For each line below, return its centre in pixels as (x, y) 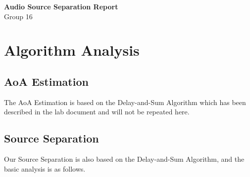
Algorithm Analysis (72, 50)
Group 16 (18, 16)
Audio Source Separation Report (61, 6)
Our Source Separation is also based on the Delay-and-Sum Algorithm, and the (124, 159)
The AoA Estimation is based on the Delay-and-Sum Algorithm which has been (125, 102)
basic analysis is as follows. (45, 168)
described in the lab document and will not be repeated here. (97, 112)
